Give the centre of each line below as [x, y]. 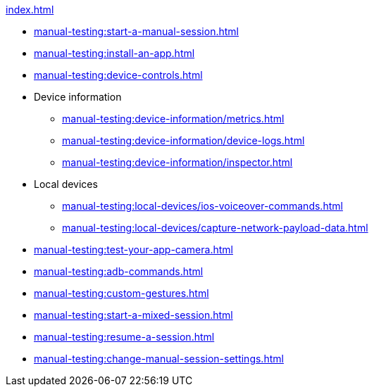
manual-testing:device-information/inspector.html [177, 162]
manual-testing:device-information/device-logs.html [183, 140]
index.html [30, 10]
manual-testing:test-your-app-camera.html [133, 249]
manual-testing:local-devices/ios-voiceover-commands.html [202, 206]
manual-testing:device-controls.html [118, 75]
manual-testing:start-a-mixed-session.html [133, 315]
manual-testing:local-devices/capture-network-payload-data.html [215, 228]
